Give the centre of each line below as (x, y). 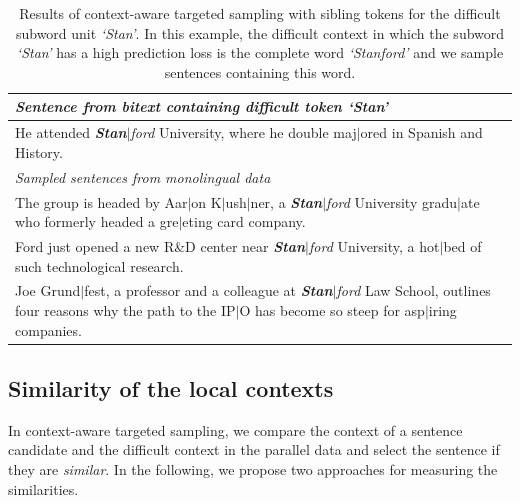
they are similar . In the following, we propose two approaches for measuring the (253, 469)
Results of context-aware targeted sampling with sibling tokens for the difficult (260, 13)
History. (39, 151)
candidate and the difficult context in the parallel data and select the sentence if (254, 449)
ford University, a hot (374, 245)
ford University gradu (392, 201)
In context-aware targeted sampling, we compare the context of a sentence (235, 429)
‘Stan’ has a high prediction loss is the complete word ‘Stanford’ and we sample (260, 52)
